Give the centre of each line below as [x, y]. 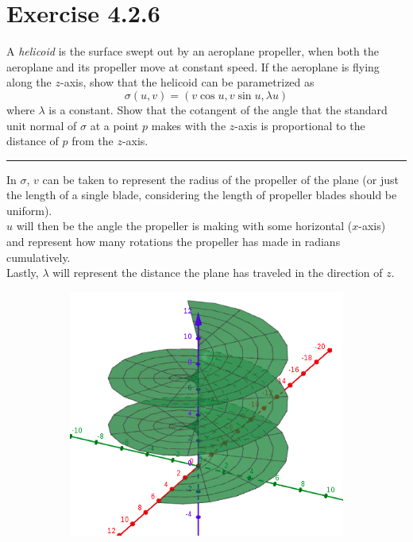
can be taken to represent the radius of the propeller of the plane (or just [220, 179]
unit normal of [42, 125]
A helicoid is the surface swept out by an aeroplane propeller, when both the [193, 51]
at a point [114, 125]
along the [29, 82]
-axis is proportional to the [300, 125]
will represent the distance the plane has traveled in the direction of [218, 273]
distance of [33, 141]
